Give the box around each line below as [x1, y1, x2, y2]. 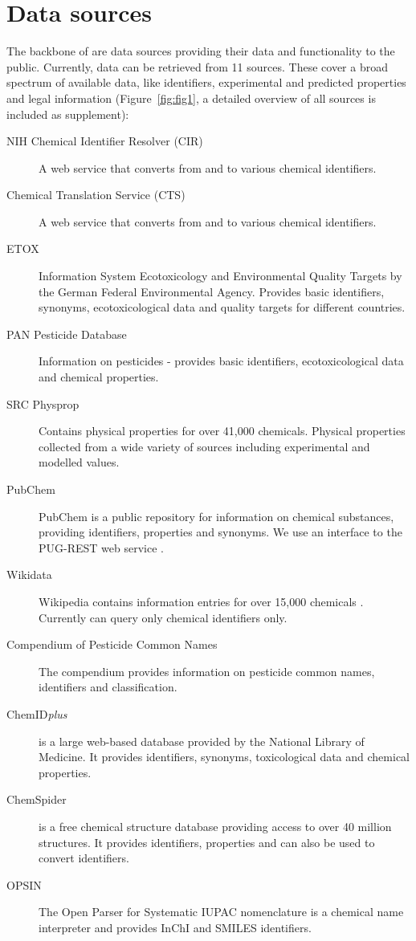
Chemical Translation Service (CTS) [6, 186, 186, 203]
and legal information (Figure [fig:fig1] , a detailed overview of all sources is [6, 89, 376, 106]
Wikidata [6, 566, 52, 583]
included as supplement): [6, 105, 129, 122]
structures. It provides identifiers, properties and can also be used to [39, 833, 375, 850]
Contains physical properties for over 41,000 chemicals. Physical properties [39, 422, 406, 439]
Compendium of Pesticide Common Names [6, 636, 218, 653]
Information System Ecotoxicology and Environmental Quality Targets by [39, 267, 402, 284]
